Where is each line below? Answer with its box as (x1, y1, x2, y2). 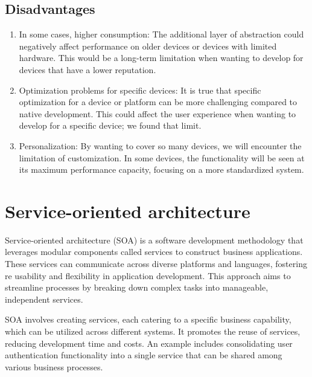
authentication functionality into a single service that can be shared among (5, 349, 282, 361)
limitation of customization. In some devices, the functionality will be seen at (19, 151, 305, 164)
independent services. (5, 292, 83, 305)
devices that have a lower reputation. (19, 63, 156, 76)
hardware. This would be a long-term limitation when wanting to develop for (19, 51, 304, 64)
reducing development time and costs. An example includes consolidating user (5, 337, 293, 349)
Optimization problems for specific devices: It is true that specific (19, 83, 261, 96)
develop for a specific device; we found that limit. (19, 119, 202, 132)
